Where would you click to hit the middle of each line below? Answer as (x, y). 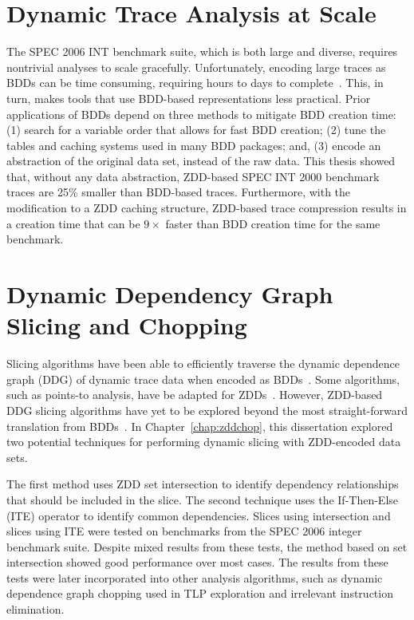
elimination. (35, 609)
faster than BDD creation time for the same (273, 223)
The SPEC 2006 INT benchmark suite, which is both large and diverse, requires (202, 51)
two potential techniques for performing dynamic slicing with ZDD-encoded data (204, 442)
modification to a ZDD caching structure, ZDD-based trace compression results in (207, 208)
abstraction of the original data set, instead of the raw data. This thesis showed (201, 161)
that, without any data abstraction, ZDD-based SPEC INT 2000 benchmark (193, 176)
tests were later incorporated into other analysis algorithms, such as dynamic (195, 577)
